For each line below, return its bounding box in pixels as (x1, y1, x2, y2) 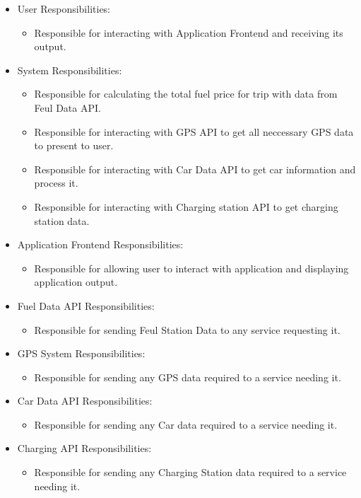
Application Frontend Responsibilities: (17, 237, 184, 252)
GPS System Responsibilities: (17, 346, 146, 361)
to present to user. (34, 138, 114, 153)
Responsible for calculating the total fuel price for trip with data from (34, 86, 338, 101)
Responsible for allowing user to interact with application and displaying (34, 260, 349, 275)
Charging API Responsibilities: (17, 441, 152, 456)
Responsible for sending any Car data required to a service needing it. (34, 417, 338, 432)
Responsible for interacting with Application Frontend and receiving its (34, 25, 343, 40)
